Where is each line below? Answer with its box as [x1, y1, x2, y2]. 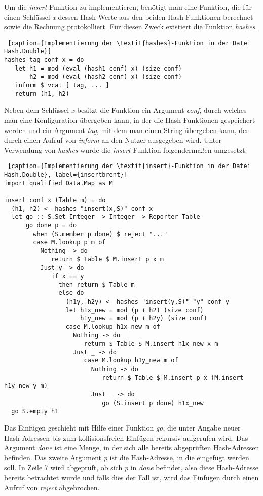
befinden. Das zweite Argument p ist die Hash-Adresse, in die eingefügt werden [4, 452, 249, 462]
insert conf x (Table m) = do [4, 196, 106, 204]
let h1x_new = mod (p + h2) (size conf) [65, 306, 204, 314]
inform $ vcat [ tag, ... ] [15, 82, 109, 89]
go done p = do [25, 221, 77, 229]
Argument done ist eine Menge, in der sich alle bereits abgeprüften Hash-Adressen [4, 442, 259, 453]
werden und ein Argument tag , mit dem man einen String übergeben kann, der [4, 124, 249, 135]
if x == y [51, 272, 84, 280]
